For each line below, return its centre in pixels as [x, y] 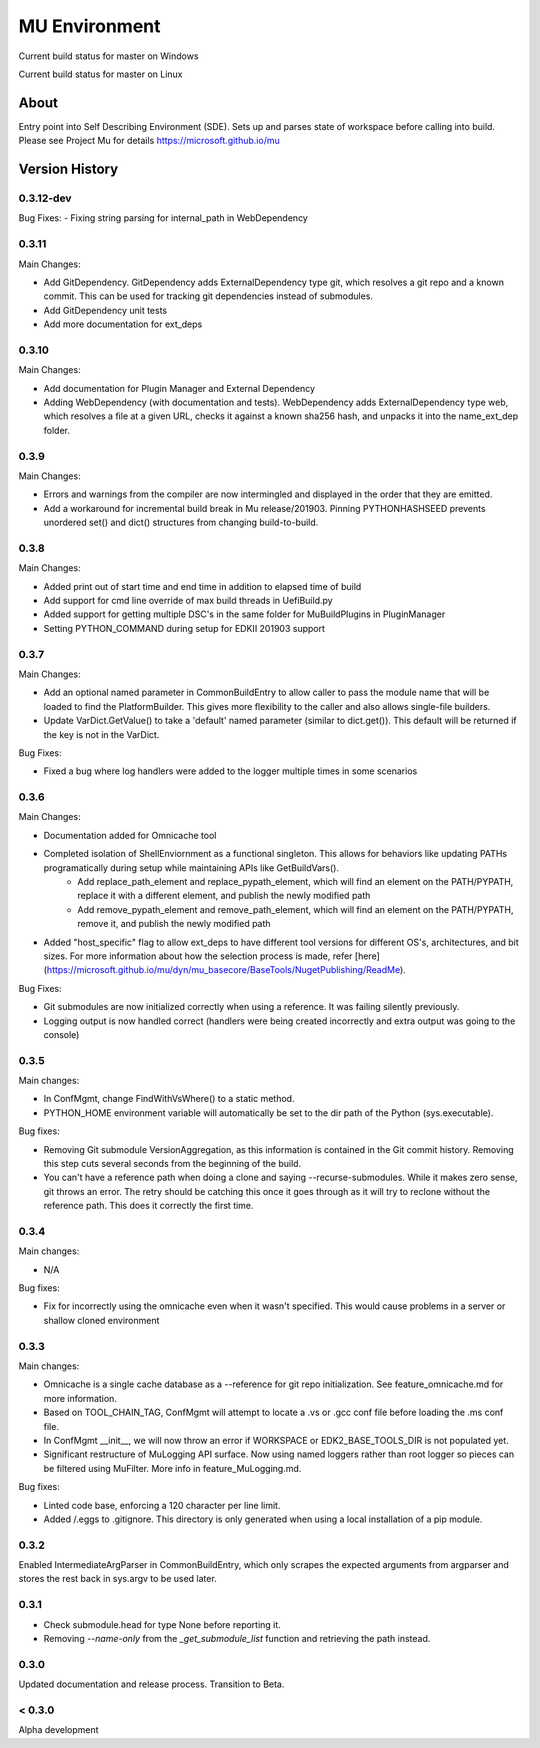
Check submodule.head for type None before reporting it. [162, 1624]
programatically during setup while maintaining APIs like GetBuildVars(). [191, 867]
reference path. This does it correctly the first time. [148, 1206]
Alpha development [58, 1730]
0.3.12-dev [45, 198]
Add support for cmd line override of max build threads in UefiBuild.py [188, 601]
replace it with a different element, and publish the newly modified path [224, 896]
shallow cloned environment [101, 1320]
